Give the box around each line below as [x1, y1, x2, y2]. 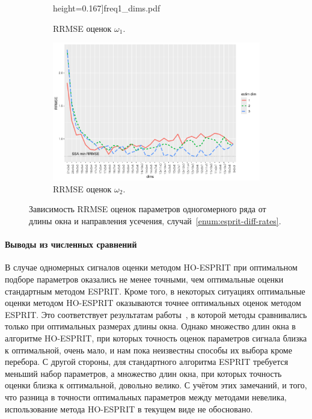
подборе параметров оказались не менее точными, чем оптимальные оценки [5, 273, 284, 286]
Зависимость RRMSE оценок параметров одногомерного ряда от [29, 203, 266, 215]
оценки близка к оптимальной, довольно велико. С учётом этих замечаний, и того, [5, 379, 307, 391]
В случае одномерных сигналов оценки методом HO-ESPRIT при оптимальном [5, 261, 298, 274]
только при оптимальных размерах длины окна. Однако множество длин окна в [5, 320, 296, 332]
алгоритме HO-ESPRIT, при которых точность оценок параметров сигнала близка [5, 332, 307, 344]
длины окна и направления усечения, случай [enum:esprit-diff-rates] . [29, 215, 281, 227]
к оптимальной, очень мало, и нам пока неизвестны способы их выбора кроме [5, 343, 292, 356]
